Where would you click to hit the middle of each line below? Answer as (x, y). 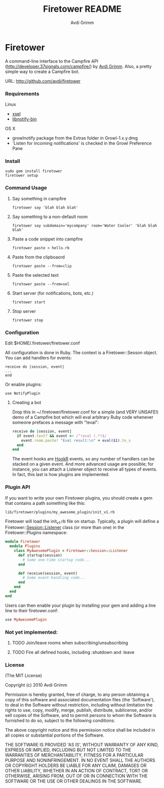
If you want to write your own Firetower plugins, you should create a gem (79, 498)
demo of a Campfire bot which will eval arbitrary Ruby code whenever (83, 417)
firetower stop (28, 320)
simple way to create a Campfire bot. (42, 72)
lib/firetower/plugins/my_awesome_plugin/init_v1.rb (60, 512)
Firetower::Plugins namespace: (36, 533)
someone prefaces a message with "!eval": (56, 422)
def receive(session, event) (48, 573)
